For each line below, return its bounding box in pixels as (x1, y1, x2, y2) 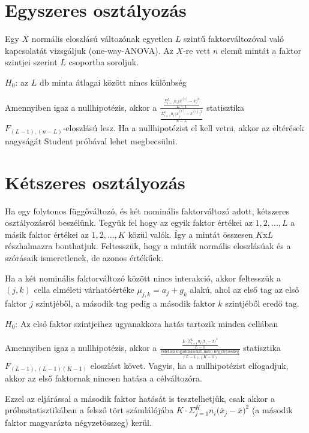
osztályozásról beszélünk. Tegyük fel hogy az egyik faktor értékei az (5, 216, 253, 229)
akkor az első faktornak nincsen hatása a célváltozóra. (5, 372, 202, 384)
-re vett (183, 44, 211, 56)
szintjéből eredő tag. (225, 297, 299, 310)
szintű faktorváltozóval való (184, 32, 284, 45)
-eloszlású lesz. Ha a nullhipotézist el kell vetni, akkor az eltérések (62, 122, 304, 134)
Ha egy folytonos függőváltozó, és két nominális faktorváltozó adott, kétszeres (5, 204, 290, 217)
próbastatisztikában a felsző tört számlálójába (5, 404, 174, 416)
